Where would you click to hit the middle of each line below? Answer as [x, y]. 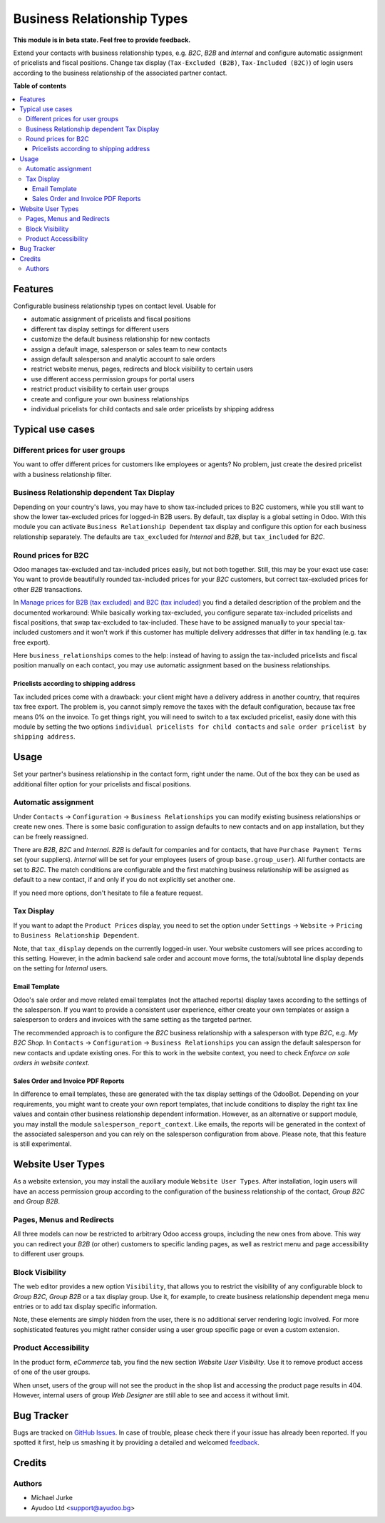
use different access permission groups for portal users [113, 379]
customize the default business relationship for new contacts [120, 339]
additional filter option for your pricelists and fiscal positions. [102, 784]
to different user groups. [49, 1253]
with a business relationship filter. [62, 474]
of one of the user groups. [52, 1372]
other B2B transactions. [48, 589]
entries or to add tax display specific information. [85, 1306]
